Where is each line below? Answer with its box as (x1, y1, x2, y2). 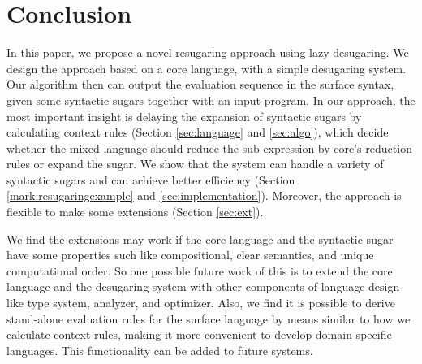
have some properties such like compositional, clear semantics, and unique (6, 246, 374, 263)
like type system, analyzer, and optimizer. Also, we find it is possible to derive (6, 294, 395, 311)
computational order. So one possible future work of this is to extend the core (6, 262, 393, 279)
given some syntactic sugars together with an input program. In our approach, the (6, 91, 416, 108)
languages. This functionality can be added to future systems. (6, 341, 313, 358)
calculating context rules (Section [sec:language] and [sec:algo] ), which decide (6, 123, 389, 141)
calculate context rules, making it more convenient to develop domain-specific (6, 326, 392, 343)
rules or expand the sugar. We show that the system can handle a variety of (6, 155, 384, 172)
